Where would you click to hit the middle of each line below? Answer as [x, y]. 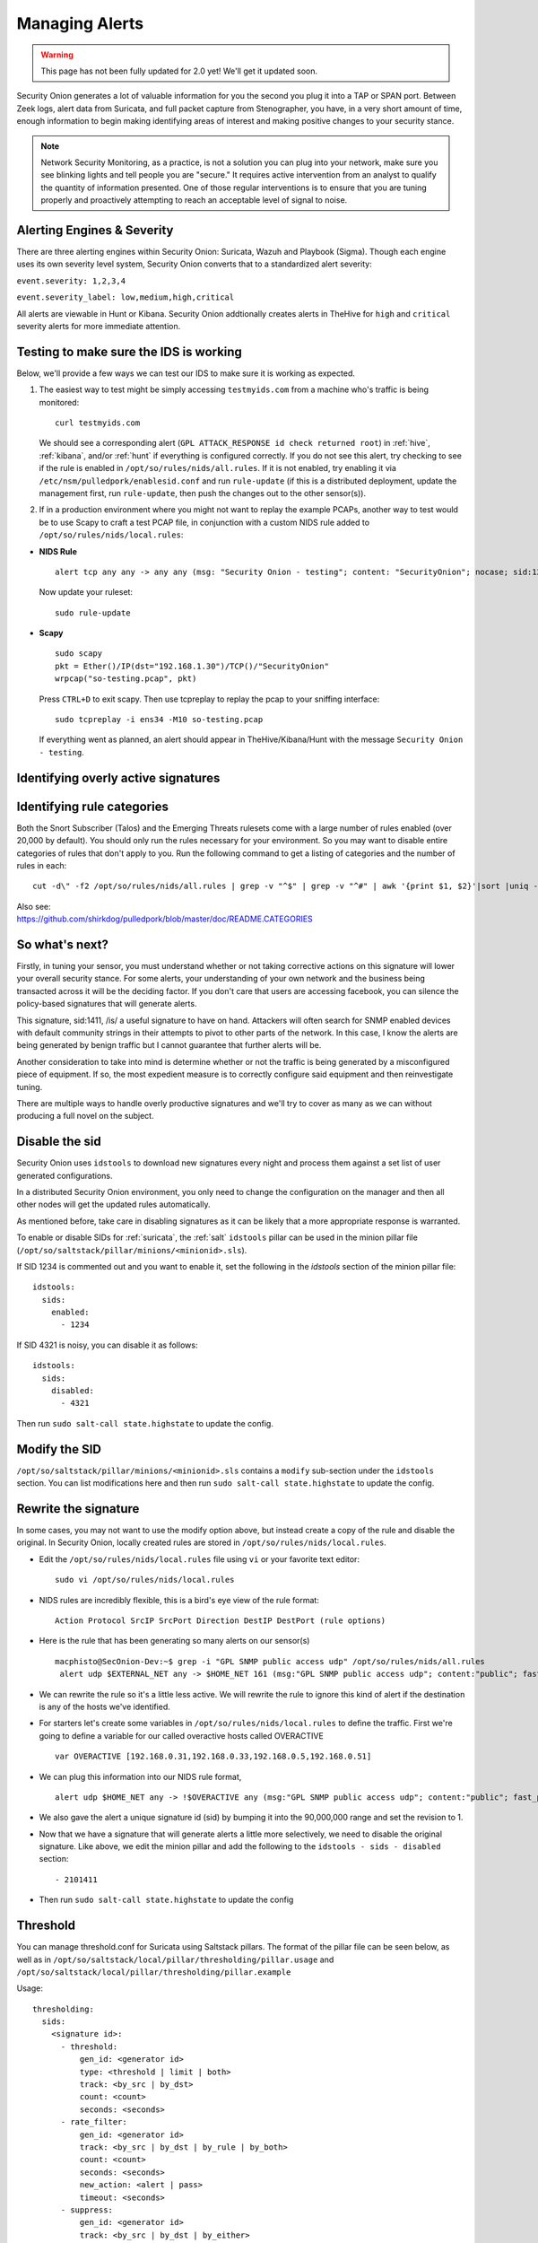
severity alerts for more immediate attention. [99, 326]
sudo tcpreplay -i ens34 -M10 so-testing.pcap [159, 720]
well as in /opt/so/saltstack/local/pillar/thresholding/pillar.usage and [175, 1959]
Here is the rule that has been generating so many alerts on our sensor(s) [174, 1641]
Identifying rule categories [93, 806]
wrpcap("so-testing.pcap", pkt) [126, 679]
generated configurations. [65, 1175]
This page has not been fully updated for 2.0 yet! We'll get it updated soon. [179, 71]
